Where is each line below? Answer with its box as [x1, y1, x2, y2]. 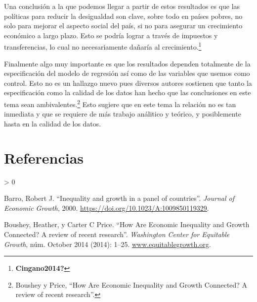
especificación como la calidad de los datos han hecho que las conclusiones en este [4, 87, 251, 98]
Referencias [4, 147, 84, 168]
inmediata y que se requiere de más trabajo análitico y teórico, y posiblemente [4, 109, 241, 119]
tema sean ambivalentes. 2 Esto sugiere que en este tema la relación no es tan [4, 98, 236, 109]
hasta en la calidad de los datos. [4, 118, 101, 128]
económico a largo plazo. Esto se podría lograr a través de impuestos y [4, 30, 218, 40]
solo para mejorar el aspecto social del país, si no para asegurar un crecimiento [4, 20, 243, 31]
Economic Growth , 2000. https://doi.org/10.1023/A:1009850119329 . [4, 202, 209, 213]
